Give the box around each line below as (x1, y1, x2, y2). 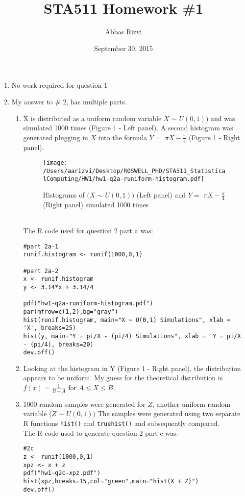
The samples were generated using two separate (98, 408, 241, 419)
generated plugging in (23, 132, 88, 142)
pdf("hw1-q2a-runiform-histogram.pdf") (23, 300, 153, 307)
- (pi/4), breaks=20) (23, 341, 94, 348)
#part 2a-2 (23, 267, 59, 274)
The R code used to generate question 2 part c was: (23, 427, 178, 438)
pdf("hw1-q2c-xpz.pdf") (23, 470, 101, 477)
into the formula (98, 132, 147, 142)
